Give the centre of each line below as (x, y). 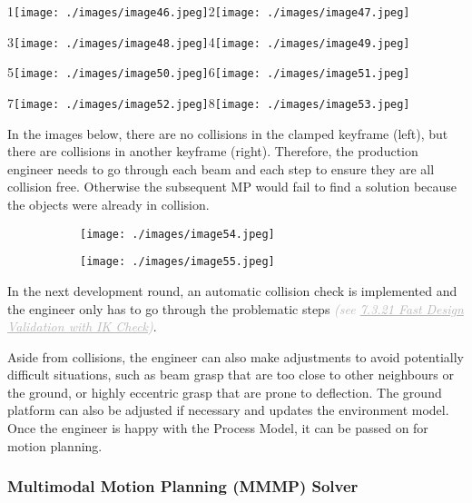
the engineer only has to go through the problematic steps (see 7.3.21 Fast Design (236, 308)
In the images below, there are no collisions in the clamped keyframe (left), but (228, 133)
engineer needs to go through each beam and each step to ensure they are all (221, 168)
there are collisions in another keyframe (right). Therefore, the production (213, 151)
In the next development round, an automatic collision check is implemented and (232, 290)
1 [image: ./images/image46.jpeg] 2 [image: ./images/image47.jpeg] (209, 11)
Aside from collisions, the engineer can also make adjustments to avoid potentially (236, 356)
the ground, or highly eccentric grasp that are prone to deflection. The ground (225, 392)
